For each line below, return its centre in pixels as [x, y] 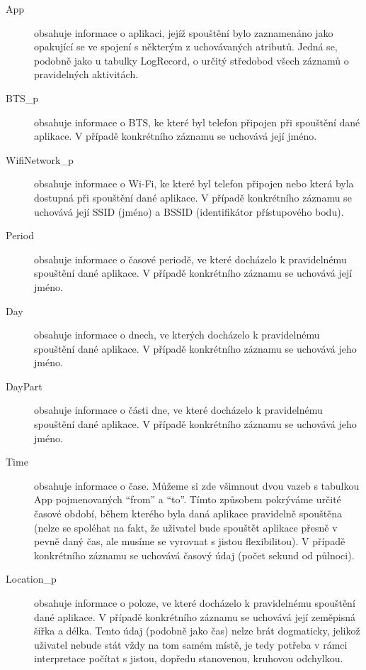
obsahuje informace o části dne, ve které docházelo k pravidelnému [178, 410]
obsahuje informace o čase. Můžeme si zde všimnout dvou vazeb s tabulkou [197, 485]
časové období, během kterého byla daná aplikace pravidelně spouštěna [188, 514]
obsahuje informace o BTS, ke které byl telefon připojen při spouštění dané [197, 122]
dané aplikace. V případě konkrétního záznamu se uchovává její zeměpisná [195, 616]
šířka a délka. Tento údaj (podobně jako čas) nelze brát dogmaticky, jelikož [197, 631]
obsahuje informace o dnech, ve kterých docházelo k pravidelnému [177, 335]
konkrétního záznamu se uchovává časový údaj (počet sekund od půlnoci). [194, 555]
